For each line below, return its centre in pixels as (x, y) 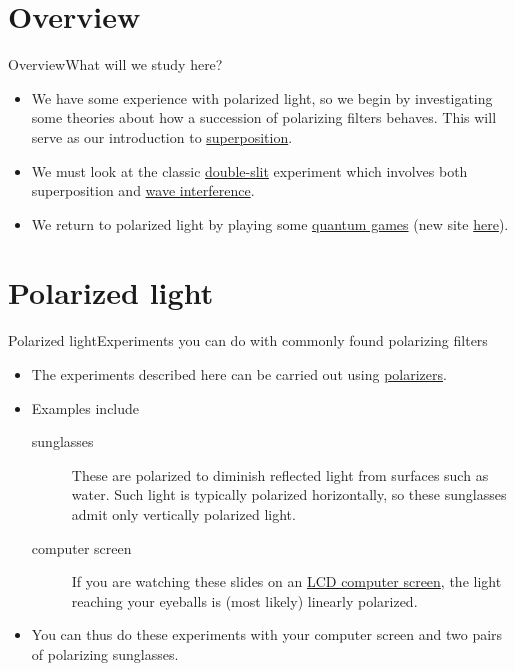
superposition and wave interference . (143, 190)
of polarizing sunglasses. (105, 653)
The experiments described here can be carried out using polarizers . (239, 374)
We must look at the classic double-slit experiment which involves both (249, 170)
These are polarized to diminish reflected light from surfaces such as (280, 474)
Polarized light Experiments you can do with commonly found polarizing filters (248, 340)
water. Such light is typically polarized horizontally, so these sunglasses (289, 494)
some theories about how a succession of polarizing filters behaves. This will (264, 117)
